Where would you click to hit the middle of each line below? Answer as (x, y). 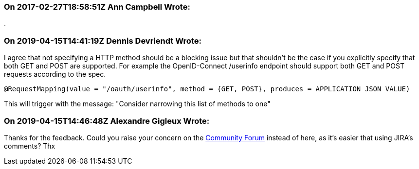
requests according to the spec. (55, 74)
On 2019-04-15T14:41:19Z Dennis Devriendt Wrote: (103, 41)
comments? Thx (30, 146)
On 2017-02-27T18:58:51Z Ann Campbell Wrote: (97, 7)
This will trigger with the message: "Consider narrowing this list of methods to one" (137, 104)
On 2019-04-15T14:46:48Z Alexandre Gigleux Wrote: (107, 121)
